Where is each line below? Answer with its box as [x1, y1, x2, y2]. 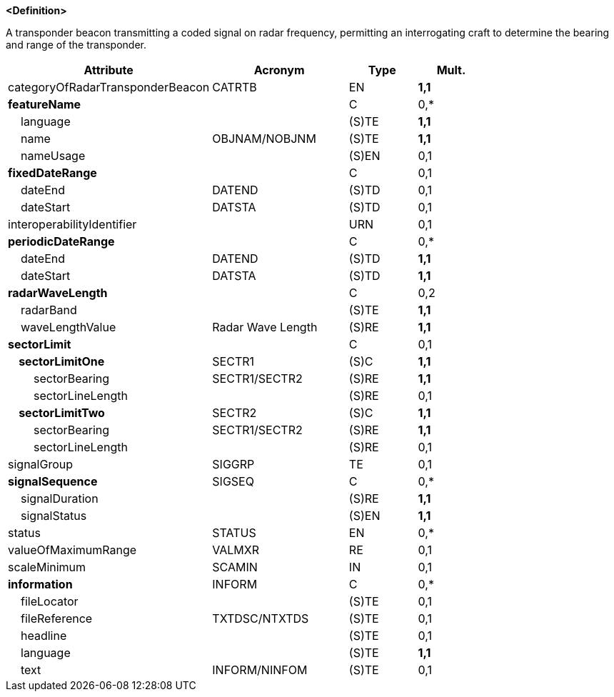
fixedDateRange [8, 166, 97, 180]
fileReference [21, 611, 93, 626]
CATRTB [212, 80, 257, 94]
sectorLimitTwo [19, 406, 105, 420]
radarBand [21, 303, 77, 317]
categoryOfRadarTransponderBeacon [8, 80, 210, 94]
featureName [8, 97, 81, 111]
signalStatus [21, 508, 87, 523]
